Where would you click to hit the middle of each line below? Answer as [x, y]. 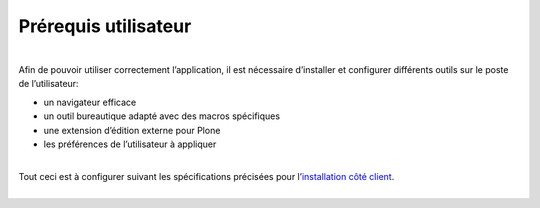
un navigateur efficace [90, 102]
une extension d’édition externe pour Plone [132, 130]
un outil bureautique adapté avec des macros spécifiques [161, 116]
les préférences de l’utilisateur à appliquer [130, 144]
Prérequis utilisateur [105, 26]
